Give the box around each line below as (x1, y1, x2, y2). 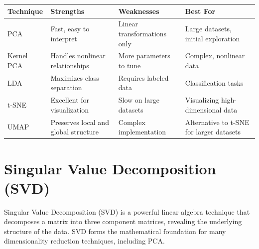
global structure (50, 126, 99, 137)
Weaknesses (118, 5, 159, 16)
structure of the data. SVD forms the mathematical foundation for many (4, 226, 226, 236)
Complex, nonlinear (185, 50, 245, 61)
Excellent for (50, 95, 90, 105)
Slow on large (118, 95, 159, 105)
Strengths (50, 5, 85, 16)
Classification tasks (185, 77, 244, 88)
